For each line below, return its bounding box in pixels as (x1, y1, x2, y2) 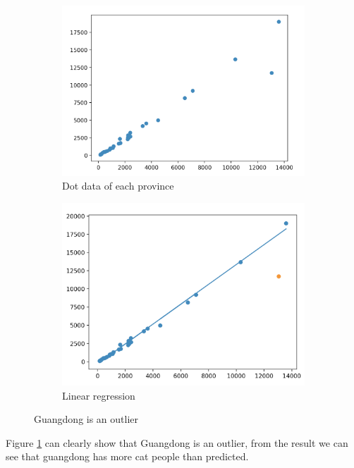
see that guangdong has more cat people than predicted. (6, 449, 249, 464)
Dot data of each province (62, 178, 174, 193)
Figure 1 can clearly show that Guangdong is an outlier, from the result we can (6, 435, 348, 450)
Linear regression (62, 388, 135, 402)
